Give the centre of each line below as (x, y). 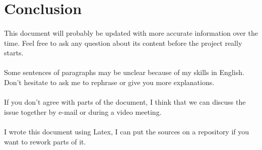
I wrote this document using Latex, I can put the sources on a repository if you (127, 131)
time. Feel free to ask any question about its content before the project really (123, 43)
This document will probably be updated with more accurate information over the (131, 32)
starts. (14, 53)
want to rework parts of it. (45, 141)
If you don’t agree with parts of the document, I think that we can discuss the (125, 102)
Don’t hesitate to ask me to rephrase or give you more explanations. (109, 82)
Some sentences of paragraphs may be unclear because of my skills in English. (124, 72)
